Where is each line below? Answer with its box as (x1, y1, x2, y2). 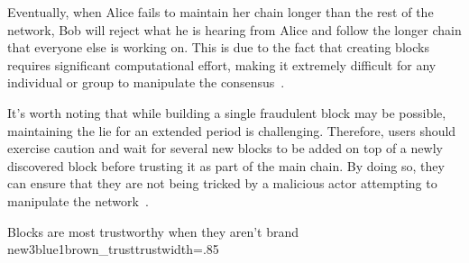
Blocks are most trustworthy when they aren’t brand (7, 222, 299, 240)
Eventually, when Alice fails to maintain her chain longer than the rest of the (7, 3, 434, 21)
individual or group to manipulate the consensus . (7, 73, 285, 92)
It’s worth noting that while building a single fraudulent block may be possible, (7, 103, 446, 122)
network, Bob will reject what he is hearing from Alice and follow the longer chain (7, 20, 462, 39)
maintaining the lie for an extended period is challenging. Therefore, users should (7, 121, 456, 140)
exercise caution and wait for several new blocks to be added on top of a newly (7, 139, 443, 158)
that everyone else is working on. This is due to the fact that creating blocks (7, 38, 429, 57)
